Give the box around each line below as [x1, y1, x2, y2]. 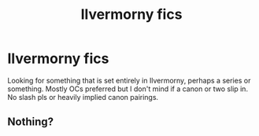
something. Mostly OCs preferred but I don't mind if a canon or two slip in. [7, 84, 249, 94]
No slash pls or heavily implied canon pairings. [7, 92, 159, 101]
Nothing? [7, 116, 54, 129]
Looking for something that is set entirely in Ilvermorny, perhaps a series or [7, 75, 251, 85]
